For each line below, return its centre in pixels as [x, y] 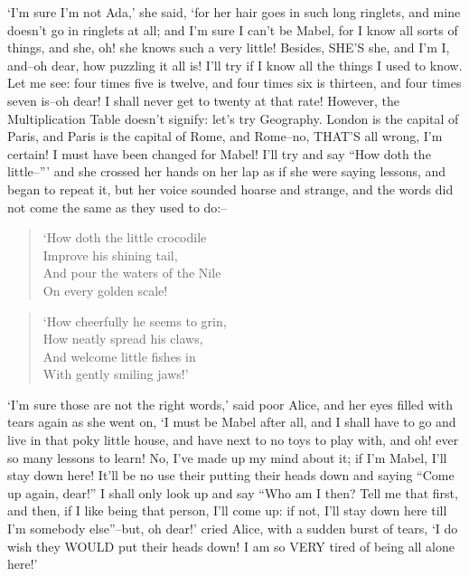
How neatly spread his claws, [123, 339]
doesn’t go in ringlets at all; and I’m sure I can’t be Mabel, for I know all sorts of [233, 29]
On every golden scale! [105, 290]
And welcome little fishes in [119, 356]
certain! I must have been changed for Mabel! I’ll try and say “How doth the [219, 153]
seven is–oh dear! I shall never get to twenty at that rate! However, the [203, 100]
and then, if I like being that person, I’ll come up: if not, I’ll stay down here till [227, 510]
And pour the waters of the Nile [132, 273]
